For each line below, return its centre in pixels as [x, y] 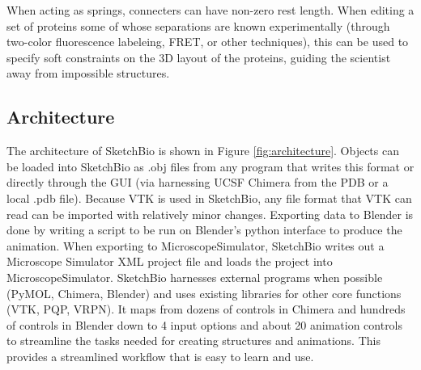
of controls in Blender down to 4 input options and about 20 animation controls [205, 324]
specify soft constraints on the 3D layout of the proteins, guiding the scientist [199, 57]
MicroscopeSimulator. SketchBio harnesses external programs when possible [195, 277]
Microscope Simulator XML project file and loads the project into [170, 261]
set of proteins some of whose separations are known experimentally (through [198, 25]
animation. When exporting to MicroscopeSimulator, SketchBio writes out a [196, 245]
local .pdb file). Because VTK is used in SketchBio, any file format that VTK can [209, 198]
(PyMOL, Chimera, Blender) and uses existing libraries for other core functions [204, 293]
